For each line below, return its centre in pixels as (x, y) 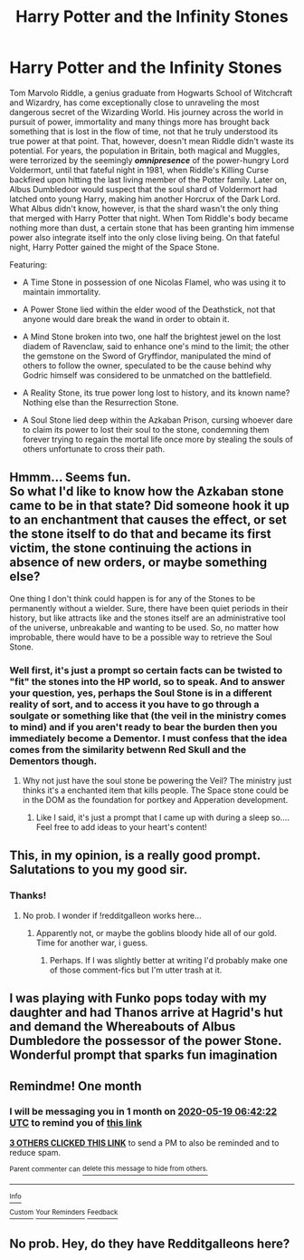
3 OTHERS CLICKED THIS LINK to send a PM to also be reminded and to (144, 1143)
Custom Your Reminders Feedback (64, 1213)
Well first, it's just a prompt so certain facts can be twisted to (146, 670)
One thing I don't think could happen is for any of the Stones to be (133, 598)
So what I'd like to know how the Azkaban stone (147, 492)
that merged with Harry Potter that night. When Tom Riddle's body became (149, 218)
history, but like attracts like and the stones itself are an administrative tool (148, 618)
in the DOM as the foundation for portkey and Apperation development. (155, 800)
